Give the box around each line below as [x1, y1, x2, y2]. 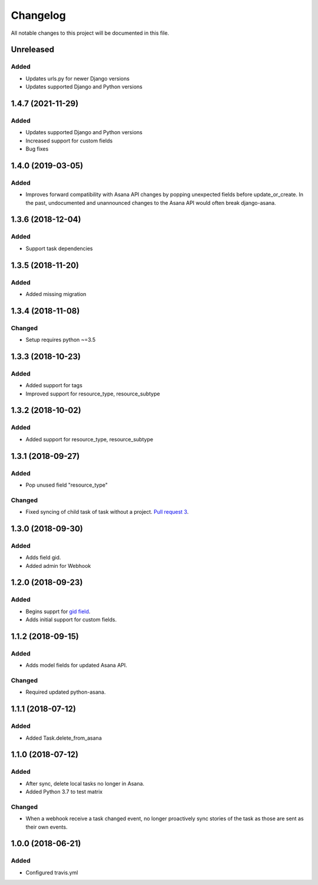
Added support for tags [25, 382, 82, 389]
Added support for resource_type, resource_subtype [25, 435, 153, 442]
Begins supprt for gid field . [25, 608, 91, 615]
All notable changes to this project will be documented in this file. [11, 29, 170, 36]
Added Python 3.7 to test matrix [25, 788, 103, 796]
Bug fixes [25, 145, 49, 152]
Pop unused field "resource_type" [25, 481, 108, 488]
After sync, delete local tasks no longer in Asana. [25, 780, 144, 787]
